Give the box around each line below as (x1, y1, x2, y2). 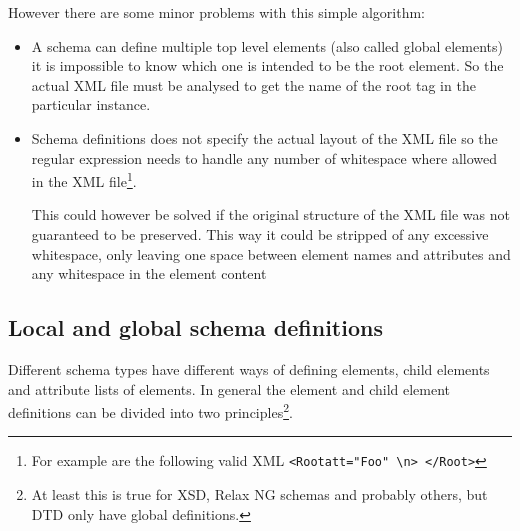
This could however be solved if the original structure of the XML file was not (31, 204, 510, 225)
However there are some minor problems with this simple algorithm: (8, 2, 426, 22)
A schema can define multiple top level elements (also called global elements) (31, 35, 503, 56)
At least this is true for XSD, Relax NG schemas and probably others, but (31, 484, 488, 505)
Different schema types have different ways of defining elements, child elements (8, 358, 490, 379)
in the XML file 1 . (31, 168, 137, 191)
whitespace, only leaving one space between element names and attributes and (31, 243, 511, 264)
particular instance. (31, 94, 151, 115)
